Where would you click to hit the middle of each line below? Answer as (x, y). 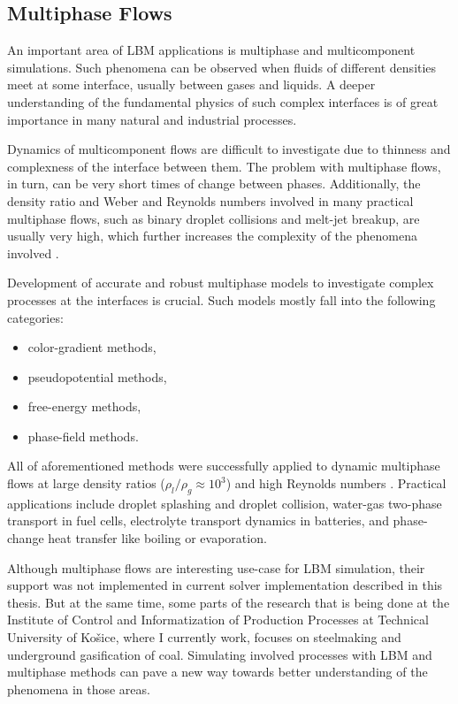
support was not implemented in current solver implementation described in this (225, 585)
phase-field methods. (83, 436)
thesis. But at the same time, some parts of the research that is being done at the (229, 602)
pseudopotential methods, (97, 376)
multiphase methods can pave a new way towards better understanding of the (218, 672)
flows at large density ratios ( (86, 483)
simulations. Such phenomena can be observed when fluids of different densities (222, 67)
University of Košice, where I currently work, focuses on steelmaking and (204, 637)
